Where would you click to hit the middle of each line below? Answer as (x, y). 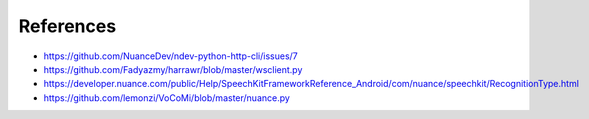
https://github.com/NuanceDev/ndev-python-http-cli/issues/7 (171, 56)
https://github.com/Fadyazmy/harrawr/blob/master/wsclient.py (173, 69)
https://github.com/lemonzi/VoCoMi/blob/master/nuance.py (166, 97)
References (67, 26)
